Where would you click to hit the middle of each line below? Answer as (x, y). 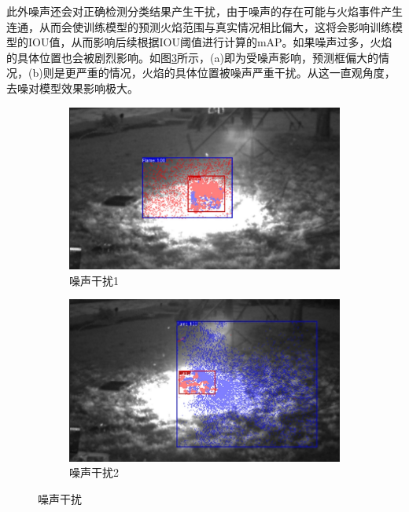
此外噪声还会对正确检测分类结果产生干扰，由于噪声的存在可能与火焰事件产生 (204, 11)
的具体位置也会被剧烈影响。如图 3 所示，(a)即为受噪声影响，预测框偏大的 (192, 57)
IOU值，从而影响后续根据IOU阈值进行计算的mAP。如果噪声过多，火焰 (210, 42)
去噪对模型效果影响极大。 (72, 88)
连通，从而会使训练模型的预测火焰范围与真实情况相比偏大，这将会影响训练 (199, 26)
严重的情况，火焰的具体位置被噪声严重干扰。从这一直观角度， (236, 73)
